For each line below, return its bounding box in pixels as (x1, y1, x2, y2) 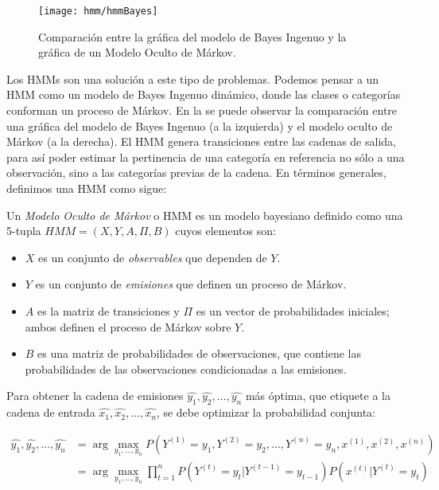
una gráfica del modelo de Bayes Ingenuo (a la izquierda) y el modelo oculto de (6, 117, 393, 134)
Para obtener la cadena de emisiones (6, 387, 184, 404)
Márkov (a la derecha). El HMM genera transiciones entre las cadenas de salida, (6, 133, 396, 150)
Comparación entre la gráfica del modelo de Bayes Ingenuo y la (38, 28, 347, 45)
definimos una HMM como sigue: (6, 180, 167, 196)
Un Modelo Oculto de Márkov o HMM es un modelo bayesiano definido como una (6, 206, 403, 223)
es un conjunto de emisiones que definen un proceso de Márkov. (35, 276, 347, 292)
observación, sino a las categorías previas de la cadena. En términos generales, (6, 164, 387, 181)
